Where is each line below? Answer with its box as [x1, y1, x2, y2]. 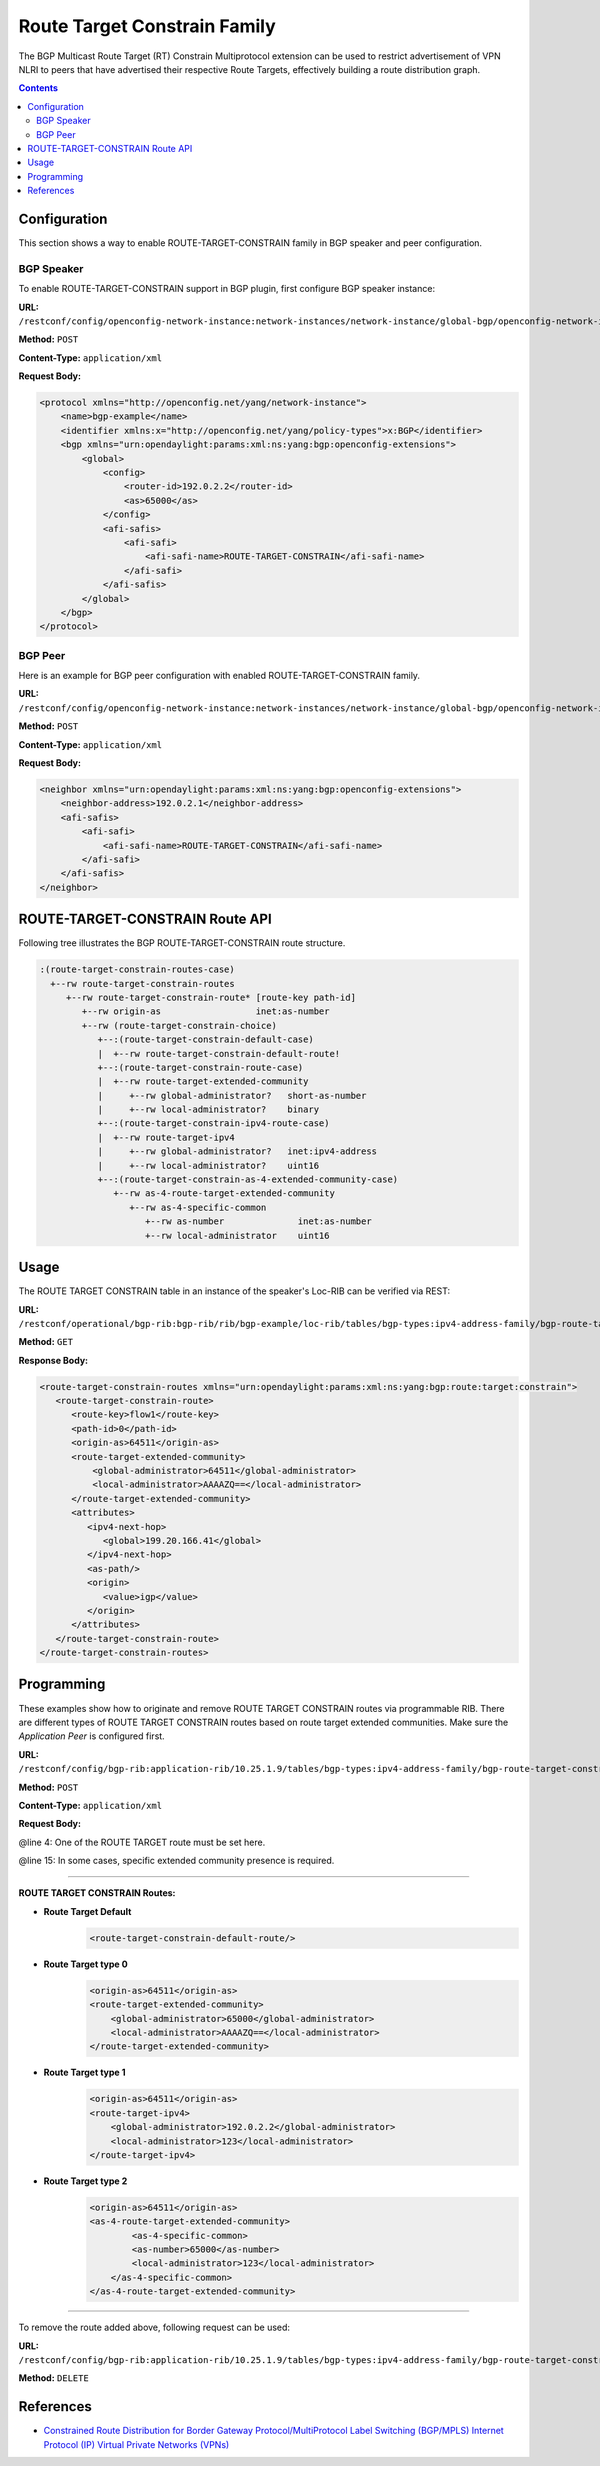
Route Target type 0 [43, 1958, 129, 1970]
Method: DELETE [18, 2372, 89, 2384]
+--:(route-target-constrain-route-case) [97, 1061, 304, 1073]
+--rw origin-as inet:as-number [81, 1006, 330, 1017]
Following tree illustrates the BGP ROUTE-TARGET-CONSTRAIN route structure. [18, 937, 346, 949]
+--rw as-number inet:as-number [145, 1216, 372, 1227]
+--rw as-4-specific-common [128, 1201, 267, 1213]
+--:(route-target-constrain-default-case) [97, 1034, 314, 1045]
